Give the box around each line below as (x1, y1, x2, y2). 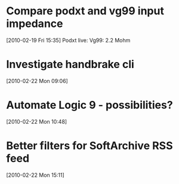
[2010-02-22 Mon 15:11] (6, 171, 64, 179)
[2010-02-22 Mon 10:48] (6, 118, 67, 125)
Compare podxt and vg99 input (6, 4, 164, 18)
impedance (6, 17, 63, 30)
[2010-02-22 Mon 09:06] (6, 77, 69, 84)
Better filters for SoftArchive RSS (6, 139, 173, 152)
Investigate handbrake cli (6, 58, 134, 71)
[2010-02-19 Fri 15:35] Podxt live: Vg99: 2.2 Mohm (6, 36, 131, 44)
